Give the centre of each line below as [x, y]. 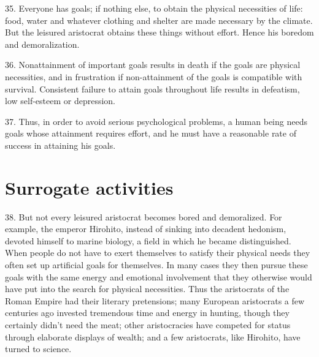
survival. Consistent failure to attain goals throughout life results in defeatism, [152, 88]
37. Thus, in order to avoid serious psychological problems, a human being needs [156, 121]
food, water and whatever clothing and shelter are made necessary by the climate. [159, 20]
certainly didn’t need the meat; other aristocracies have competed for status [148, 325]
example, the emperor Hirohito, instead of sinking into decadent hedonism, [146, 229]
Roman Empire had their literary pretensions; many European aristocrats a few [155, 300]
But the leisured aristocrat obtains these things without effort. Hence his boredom [159, 32]
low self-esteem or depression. [60, 101]
